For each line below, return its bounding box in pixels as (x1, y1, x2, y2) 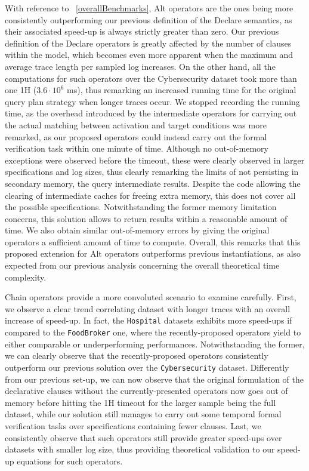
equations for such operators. (17, 454, 123, 467)
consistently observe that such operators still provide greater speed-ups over (5, 431, 282, 444)
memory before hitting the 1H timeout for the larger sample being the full (5, 396, 276, 408)
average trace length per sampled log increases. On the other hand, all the (5, 60, 276, 72)
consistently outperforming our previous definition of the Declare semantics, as (5, 13, 292, 26)
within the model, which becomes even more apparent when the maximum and (5, 48, 293, 61)
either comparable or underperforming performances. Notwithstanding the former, (5, 337, 305, 350)
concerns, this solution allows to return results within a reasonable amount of (5, 212, 288, 224)
